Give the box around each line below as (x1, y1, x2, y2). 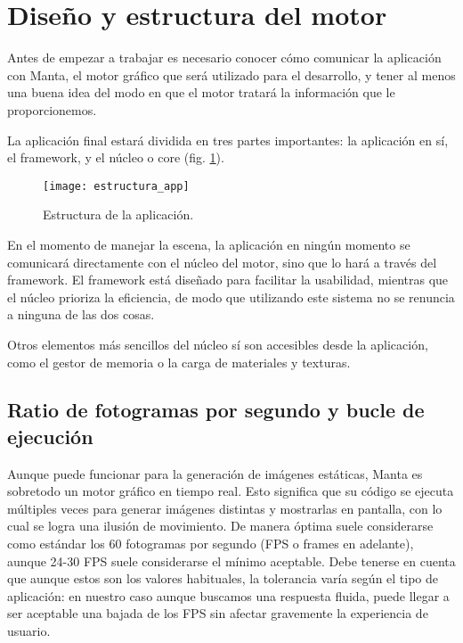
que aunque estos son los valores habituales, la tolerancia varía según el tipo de (7, 569, 439, 588)
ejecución (7, 422, 93, 449)
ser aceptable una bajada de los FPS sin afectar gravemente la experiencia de (7, 604, 428, 622)
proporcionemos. (7, 100, 97, 119)
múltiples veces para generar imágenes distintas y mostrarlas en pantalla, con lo (7, 499, 443, 517)
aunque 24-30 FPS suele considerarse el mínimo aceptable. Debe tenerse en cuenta (7, 551, 456, 570)
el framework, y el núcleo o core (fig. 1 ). (7, 148, 224, 167)
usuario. (7, 622, 51, 640)
